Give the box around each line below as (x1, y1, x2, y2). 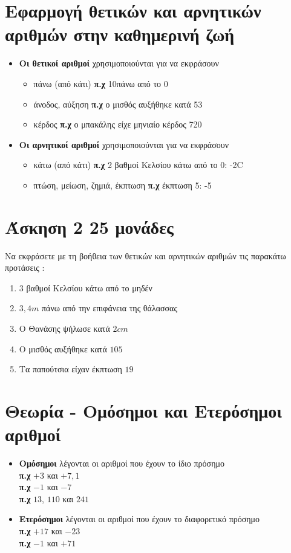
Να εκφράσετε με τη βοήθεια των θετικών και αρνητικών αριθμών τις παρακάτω (5, 249, 286, 262)
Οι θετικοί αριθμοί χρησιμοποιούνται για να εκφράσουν (19, 57, 219, 70)
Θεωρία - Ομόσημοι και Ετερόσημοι (5, 398, 282, 422)
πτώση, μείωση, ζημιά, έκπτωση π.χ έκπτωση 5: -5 (33, 178, 212, 191)
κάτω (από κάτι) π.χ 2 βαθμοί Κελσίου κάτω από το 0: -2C (33, 158, 243, 171)
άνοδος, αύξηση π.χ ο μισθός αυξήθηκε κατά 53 (33, 97, 203, 110)
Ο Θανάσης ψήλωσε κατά (19, 322, 110, 334)
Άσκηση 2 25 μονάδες (5, 214, 174, 239)
